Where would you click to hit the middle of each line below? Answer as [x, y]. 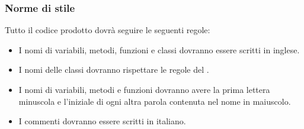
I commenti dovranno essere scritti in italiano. [102, 121]
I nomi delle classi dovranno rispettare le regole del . [114, 70]
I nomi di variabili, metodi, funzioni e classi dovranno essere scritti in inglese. [159, 49]
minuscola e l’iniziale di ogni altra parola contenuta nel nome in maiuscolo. [155, 101]
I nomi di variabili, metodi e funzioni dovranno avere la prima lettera [144, 89]
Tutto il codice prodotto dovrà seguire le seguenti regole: [108, 30]
